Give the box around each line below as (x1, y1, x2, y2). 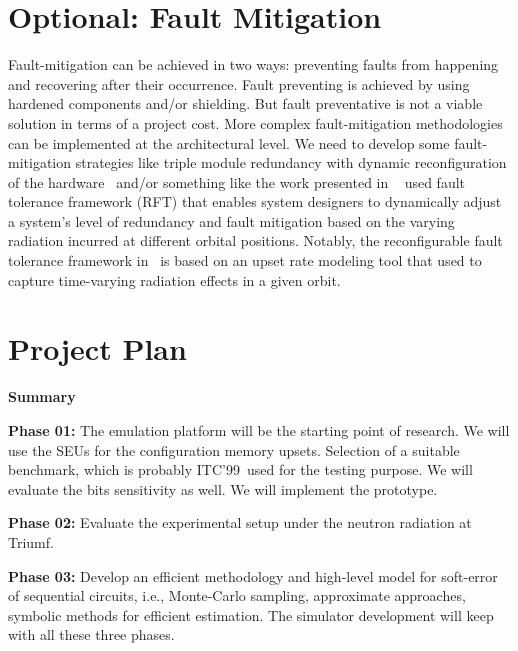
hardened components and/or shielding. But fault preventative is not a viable (8, 93, 483, 114)
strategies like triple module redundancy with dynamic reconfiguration (75, 152, 507, 173)
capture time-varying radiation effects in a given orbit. (8, 269, 341, 290)
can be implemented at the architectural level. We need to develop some (8, 132, 450, 153)
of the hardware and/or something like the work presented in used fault (8, 171, 465, 192)
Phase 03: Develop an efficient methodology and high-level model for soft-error (8, 565, 498, 586)
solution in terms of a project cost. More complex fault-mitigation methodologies (8, 112, 503, 133)
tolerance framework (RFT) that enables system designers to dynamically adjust (8, 191, 502, 212)
